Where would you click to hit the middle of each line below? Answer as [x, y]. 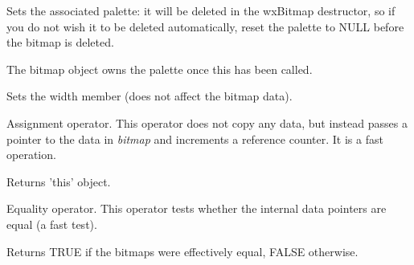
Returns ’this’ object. [59, 181]
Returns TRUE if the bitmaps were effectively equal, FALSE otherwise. [182, 251]
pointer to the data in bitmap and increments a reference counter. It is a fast [195, 139]
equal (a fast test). [52, 224]
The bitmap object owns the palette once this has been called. [160, 69]
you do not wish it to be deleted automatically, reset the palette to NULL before [205, 26]
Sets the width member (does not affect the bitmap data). [150, 96]
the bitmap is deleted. [60, 42]
